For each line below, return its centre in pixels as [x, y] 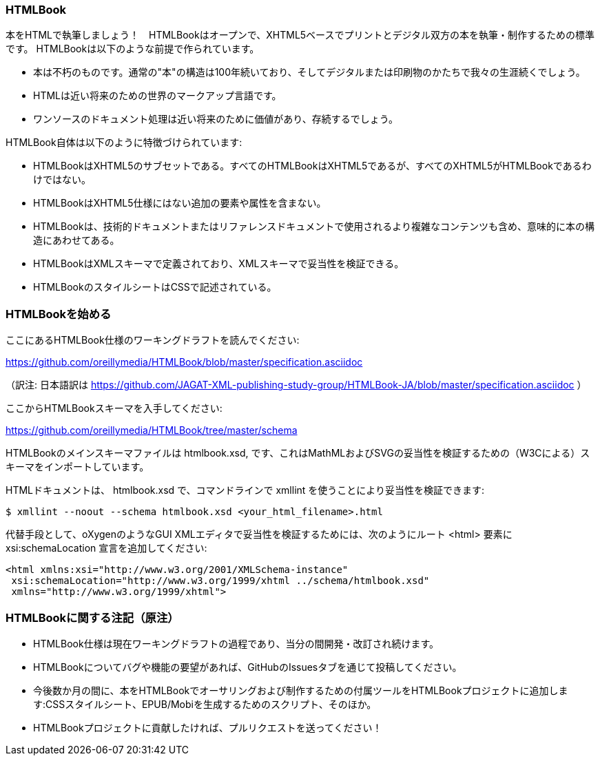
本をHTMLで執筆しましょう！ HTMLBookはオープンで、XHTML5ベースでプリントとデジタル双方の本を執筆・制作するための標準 [300, 35]
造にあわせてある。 [76, 240]
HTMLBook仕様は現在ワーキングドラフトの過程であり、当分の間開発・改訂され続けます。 [236, 643]
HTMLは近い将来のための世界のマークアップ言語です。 [157, 96]
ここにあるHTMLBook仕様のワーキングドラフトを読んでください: [153, 340]
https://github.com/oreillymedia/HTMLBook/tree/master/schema [152, 430]
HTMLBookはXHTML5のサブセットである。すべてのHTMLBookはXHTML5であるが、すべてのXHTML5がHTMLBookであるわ [312, 166]
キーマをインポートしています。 [77, 467]
